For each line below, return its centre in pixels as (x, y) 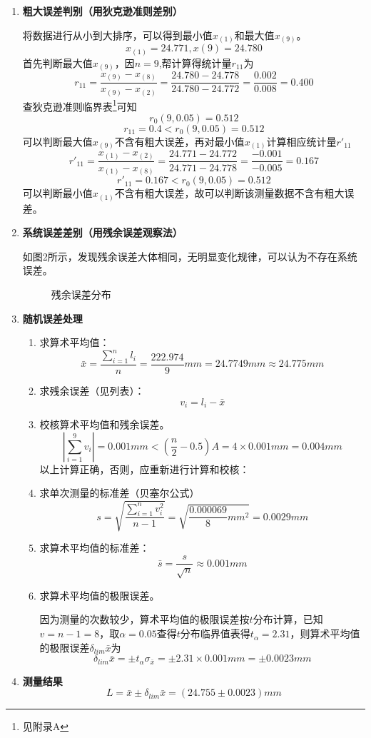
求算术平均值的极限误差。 (100, 595)
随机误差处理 (52, 318)
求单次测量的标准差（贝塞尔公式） (120, 493)
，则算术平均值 (325, 633)
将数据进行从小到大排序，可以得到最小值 (117, 35)
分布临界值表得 (215, 633)
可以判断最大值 (57, 141)
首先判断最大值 (57, 62)
